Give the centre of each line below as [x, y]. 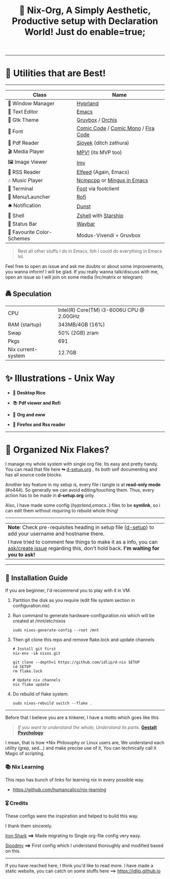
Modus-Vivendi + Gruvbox [109, 235]
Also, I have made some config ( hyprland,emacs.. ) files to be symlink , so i [83, 505]
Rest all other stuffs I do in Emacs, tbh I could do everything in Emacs [90, 251]
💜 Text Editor [23, 112]
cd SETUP [22, 666]
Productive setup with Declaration [85, 21]
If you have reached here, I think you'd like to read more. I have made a [79, 866]
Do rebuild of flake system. [41, 694]
